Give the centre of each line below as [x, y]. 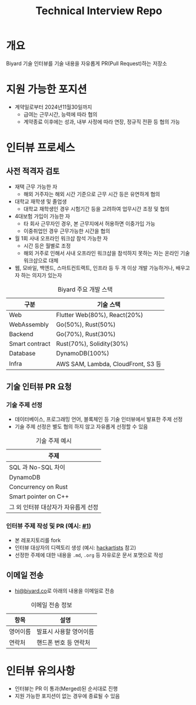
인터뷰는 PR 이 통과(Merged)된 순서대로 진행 [66, 688]
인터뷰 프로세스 [41, 148]
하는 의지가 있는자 [41, 275]
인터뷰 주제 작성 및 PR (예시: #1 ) [49, 526]
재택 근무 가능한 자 [36, 187]
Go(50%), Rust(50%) [86, 324]
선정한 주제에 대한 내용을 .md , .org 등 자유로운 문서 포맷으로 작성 [89, 555]
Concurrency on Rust [39, 487]
